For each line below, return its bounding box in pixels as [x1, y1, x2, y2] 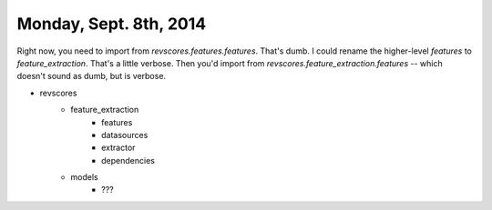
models [70, 172, 99, 183]
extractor [101, 142, 136, 154]
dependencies [101, 155, 155, 165]
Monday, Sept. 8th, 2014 [16, 14, 207, 34]
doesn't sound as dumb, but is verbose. [16, 71, 167, 82]
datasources [101, 129, 149, 140]
